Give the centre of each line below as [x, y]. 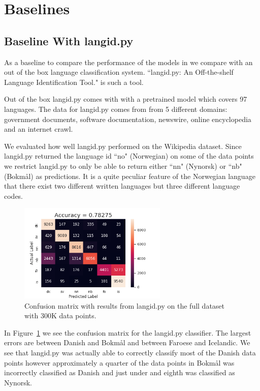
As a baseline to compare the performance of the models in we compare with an [128, 62]
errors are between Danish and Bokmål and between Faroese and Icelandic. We [127, 342]
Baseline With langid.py [69, 40]
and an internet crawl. [39, 129]
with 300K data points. [60, 315]
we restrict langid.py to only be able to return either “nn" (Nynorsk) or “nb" [123, 166]
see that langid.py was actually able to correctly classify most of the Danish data [130, 353]
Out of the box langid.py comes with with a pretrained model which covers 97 [126, 99]
